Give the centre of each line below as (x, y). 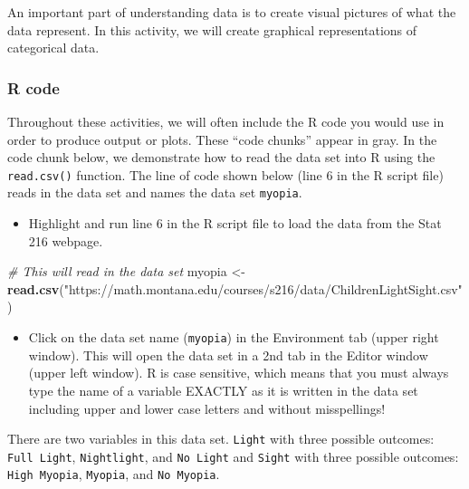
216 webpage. (66, 240)
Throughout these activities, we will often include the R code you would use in (226, 121)
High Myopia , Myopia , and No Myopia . (114, 474)
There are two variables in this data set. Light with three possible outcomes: (221, 439)
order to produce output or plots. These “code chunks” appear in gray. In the (222, 139)
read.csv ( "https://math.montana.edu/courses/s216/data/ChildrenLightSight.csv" (235, 288)
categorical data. (53, 48)
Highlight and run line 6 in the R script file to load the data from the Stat (235, 223)
